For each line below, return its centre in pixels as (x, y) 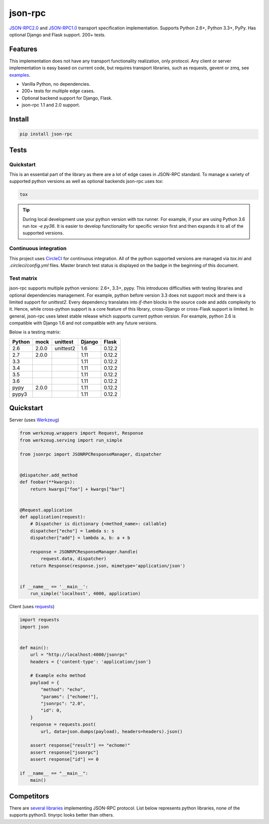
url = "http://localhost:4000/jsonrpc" (79, 655)
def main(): (34, 648)
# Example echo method (58, 676)
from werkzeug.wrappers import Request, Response (81, 433)
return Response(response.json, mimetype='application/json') (108, 566)
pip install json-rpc (46, 134)
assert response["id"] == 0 (65, 759)
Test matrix (23, 278)
